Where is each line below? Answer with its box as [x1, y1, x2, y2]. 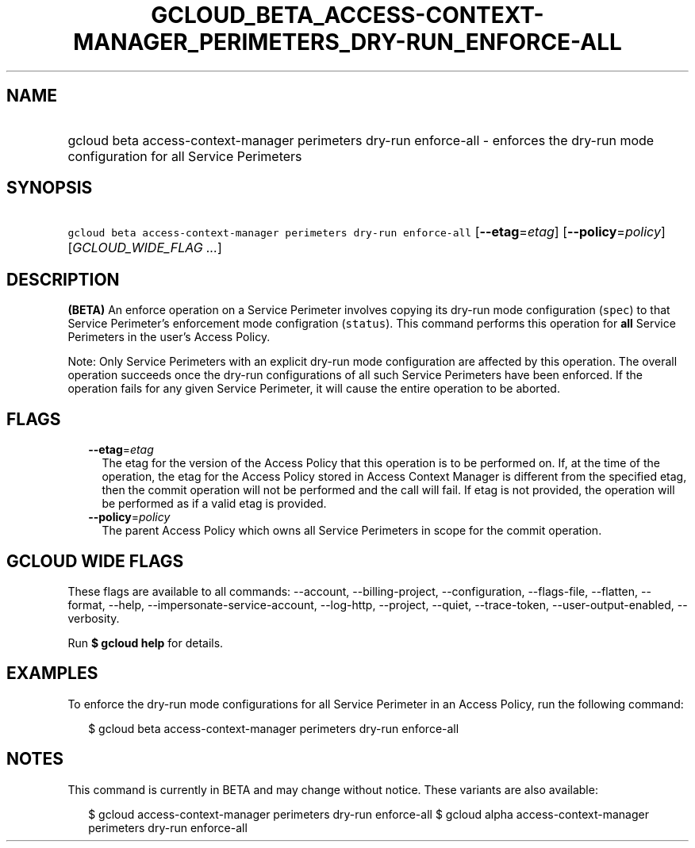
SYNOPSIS [6, 178, 93, 198]
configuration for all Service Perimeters [67, 148, 302, 164]
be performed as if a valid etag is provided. [102, 497, 327, 511]
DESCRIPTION [6, 269, 120, 290]
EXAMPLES [6, 663, 98, 684]
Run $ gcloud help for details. [67, 635, 224, 650]
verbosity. [67, 611, 120, 625]
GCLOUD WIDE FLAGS [6, 551, 184, 571]
